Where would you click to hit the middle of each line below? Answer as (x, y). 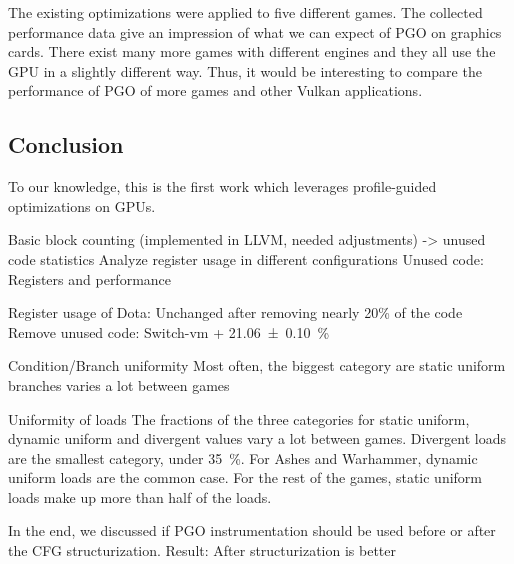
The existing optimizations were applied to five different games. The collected (245, 12)
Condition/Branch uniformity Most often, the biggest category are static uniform (257, 365)
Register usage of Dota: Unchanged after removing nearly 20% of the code (235, 312)
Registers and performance (90, 278)
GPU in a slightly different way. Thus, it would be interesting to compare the (245, 70)
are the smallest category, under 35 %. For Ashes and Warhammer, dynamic (243, 457)
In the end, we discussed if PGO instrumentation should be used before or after (252, 530)
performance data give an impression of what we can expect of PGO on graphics (255, 31)
